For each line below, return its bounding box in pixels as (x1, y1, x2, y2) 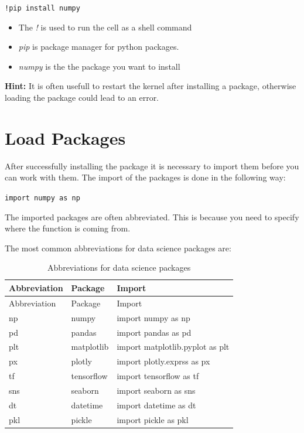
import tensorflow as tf (117, 370, 199, 382)
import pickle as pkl (117, 413, 189, 425)
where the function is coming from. (5, 222, 131, 234)
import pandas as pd (117, 326, 192, 338)
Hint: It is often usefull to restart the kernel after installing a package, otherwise (5, 80, 296, 92)
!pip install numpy (5, 4, 80, 12)
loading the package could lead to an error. (5, 91, 159, 104)
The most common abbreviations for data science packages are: (5, 241, 231, 254)
